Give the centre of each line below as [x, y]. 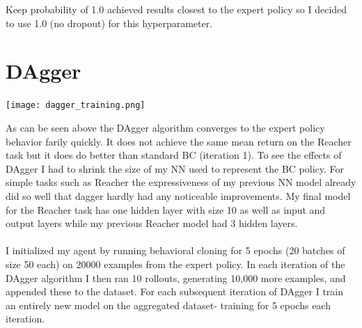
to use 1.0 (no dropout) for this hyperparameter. [109, 23]
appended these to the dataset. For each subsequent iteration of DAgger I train [175, 291]
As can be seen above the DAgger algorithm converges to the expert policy [165, 127]
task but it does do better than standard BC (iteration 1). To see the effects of [174, 155]
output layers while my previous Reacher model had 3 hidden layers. [152, 223]
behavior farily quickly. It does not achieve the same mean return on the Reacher [179, 141]
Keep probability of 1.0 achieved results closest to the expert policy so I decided [176, 9]
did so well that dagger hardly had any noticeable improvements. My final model [178, 195]
